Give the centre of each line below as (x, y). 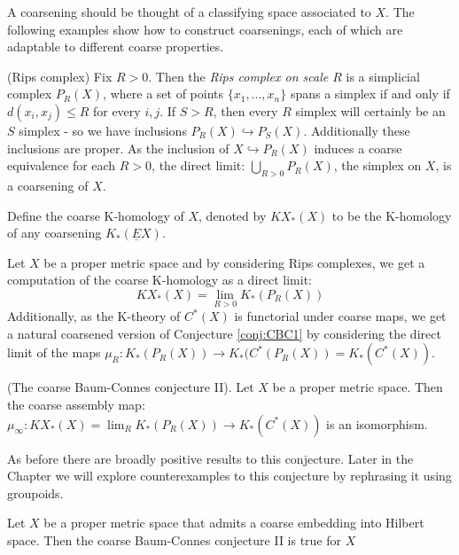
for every (117, 110)
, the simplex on (377, 165)
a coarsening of (48, 185)
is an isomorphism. (377, 423)
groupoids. (35, 492)
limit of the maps (54, 352)
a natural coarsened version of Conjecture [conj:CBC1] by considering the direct (224, 333)
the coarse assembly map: (76, 404)
